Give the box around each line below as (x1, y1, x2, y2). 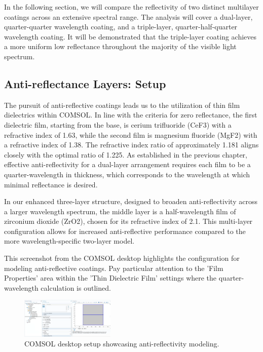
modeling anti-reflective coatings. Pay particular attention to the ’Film (4, 262, 223, 273)
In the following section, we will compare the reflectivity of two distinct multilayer (4, 2, 259, 12)
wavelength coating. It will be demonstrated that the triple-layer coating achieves (4, 31, 257, 42)
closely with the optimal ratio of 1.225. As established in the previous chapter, (4, 149, 248, 160)
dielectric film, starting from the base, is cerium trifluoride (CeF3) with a (4, 119, 232, 130)
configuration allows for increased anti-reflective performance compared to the (4, 225, 246, 236)
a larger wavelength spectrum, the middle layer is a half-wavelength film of (4, 206, 236, 216)
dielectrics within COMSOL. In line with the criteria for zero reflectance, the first (4, 109, 257, 120)
